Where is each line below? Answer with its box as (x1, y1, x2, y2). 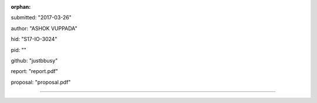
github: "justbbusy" (11, 57, 58, 64)
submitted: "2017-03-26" (11, 14, 72, 21)
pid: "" (11, 46, 26, 53)
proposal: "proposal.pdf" (11, 78, 71, 85)
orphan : (11, 4, 31, 10)
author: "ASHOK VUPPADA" (11, 25, 77, 32)
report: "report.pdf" (11, 68, 58, 75)
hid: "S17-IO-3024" (11, 36, 58, 43)
